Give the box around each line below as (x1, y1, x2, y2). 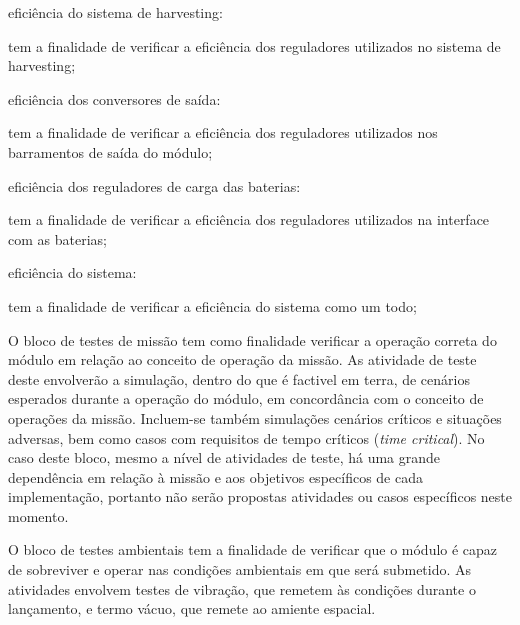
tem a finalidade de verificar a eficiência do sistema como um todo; (8, 295, 417, 316)
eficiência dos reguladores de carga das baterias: (8, 175, 301, 196)
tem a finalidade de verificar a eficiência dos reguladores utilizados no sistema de (8, 35, 501, 56)
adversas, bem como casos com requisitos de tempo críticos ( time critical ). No (8, 427, 485, 448)
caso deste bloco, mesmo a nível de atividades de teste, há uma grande (8, 447, 441, 468)
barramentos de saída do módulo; (8, 141, 213, 162)
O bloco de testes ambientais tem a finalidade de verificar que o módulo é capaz (8, 539, 498, 560)
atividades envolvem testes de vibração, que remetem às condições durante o (8, 578, 476, 599)
